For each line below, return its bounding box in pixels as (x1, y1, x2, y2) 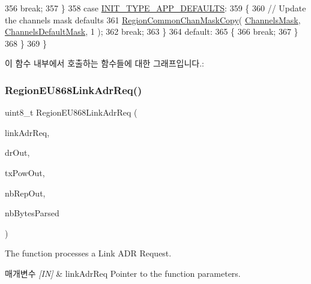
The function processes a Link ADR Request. (5, 247, 172, 259)
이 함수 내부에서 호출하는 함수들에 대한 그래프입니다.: (5, 57, 204, 70)
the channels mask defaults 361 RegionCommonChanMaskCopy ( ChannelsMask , (5, 13, 301, 26)
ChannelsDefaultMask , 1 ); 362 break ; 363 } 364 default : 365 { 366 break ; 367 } (5, 25, 298, 38)
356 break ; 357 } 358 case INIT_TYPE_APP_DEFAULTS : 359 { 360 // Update (5, 2, 306, 14)
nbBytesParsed (5, 207, 59, 219)
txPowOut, (5, 166, 45, 179)
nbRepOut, (5, 186, 46, 199)
